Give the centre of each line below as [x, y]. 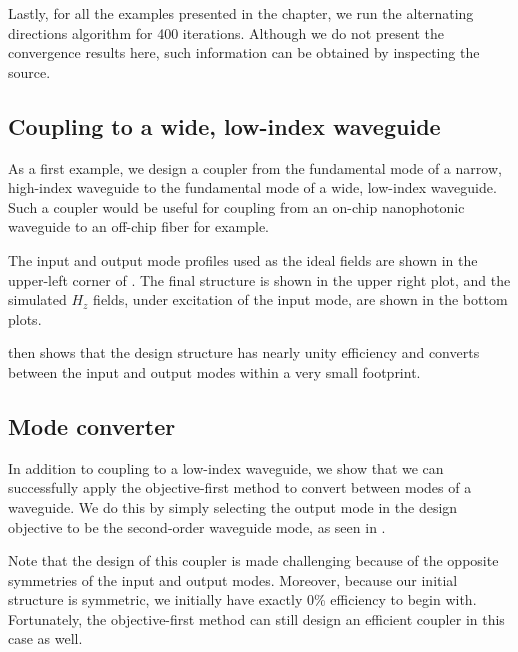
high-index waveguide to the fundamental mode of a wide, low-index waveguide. [252, 187]
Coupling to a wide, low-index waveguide [224, 125]
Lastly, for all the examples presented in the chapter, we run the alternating [241, 13]
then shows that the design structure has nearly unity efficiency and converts [244, 352]
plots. [25, 318]
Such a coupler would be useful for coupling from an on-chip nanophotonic [236, 206]
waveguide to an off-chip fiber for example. [139, 226]
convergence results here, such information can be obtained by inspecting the [244, 52]
